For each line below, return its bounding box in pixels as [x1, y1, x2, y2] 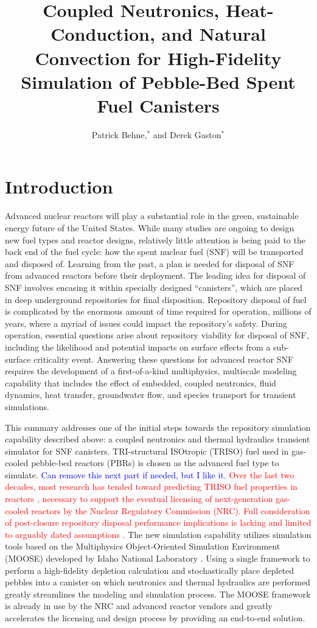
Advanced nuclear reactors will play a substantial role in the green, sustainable [5, 209, 299, 222]
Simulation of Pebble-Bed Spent [21, 69, 296, 94]
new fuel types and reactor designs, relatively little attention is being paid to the [5, 233, 305, 246]
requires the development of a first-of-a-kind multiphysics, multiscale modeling [5, 365, 297, 377]
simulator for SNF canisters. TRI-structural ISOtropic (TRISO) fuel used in [5, 444, 289, 457]
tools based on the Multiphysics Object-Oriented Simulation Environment [5, 540, 280, 553]
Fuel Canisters [97, 92, 220, 117]
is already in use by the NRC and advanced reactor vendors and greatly [5, 599, 273, 612]
